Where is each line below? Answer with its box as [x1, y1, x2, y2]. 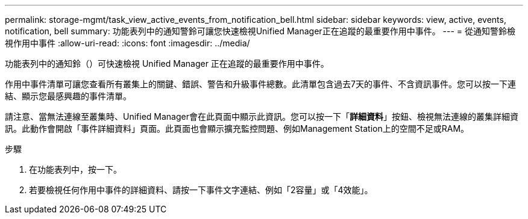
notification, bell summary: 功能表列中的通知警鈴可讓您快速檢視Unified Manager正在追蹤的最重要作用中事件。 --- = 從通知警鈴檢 [5, 26, 516, 36]
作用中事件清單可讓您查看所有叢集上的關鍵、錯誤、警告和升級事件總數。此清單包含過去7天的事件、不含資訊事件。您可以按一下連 [5, 79, 516, 89]
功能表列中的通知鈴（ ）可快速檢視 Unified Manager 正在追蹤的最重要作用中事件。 [5, 58, 329, 69]
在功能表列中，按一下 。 [29, 164, 122, 174]
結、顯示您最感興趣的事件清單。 [5, 91, 131, 101]
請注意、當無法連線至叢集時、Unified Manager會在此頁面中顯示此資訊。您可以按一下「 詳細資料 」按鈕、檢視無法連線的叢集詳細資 [5, 111, 518, 122]
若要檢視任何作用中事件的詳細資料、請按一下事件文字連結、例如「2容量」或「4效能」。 [29, 185, 373, 195]
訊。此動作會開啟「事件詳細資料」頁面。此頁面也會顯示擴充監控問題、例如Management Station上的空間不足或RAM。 [5, 123, 470, 134]
